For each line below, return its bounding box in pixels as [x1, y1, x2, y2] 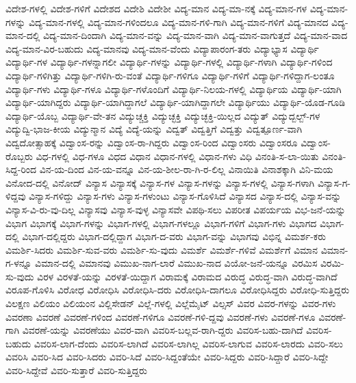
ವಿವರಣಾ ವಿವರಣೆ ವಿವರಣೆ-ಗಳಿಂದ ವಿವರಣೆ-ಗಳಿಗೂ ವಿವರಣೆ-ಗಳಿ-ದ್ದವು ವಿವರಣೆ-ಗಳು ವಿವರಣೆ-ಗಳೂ [5, 309, 316, 323]
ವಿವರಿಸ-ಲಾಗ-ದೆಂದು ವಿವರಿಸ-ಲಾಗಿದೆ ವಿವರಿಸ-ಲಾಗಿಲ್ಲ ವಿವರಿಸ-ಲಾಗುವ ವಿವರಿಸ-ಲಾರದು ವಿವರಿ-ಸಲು [34, 336, 343, 350]
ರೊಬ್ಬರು [5, 148, 33, 163]
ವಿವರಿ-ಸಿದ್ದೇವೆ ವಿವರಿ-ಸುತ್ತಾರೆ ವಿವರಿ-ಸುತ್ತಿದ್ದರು [5, 363, 147, 378]
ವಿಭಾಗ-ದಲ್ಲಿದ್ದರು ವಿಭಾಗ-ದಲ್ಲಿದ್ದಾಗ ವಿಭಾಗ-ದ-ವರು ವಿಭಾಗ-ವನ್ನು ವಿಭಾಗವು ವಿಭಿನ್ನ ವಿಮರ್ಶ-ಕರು [22, 229, 326, 243]
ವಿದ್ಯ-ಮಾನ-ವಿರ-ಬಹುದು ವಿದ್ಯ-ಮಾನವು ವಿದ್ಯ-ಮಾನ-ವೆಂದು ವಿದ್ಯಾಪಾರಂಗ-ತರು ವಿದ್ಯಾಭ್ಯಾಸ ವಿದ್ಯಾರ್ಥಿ [5, 41, 319, 55]
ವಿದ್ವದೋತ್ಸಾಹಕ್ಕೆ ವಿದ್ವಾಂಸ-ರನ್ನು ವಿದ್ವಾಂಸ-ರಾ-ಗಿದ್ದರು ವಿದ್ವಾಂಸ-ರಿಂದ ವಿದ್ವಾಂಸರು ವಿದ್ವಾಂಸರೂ [5, 135, 298, 149]
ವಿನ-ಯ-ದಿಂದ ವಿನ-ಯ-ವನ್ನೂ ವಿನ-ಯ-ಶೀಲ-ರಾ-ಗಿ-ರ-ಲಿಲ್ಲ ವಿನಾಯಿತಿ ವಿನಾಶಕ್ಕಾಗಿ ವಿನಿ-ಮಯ [39, 162, 333, 176]
